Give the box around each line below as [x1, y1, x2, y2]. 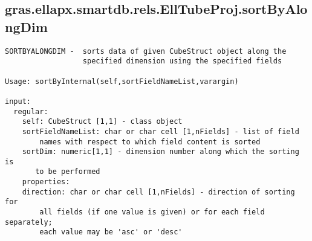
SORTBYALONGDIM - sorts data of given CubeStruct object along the [5, 47, 287, 56]
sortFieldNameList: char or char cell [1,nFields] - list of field [22, 127, 299, 136]
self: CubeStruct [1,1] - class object [22, 117, 183, 126]
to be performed [35, 167, 100, 176]
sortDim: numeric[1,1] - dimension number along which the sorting [22, 147, 299, 156]
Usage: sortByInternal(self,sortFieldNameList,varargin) [5, 77, 239, 86]
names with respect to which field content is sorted [39, 137, 261, 146]
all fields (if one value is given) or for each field [39, 208, 265, 217]
